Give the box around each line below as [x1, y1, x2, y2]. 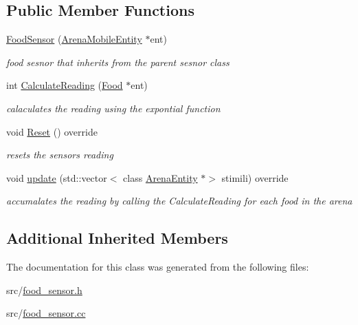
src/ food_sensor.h [6, 282, 82, 297]
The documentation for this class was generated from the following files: [6, 260, 309, 274]
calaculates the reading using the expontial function [6, 101, 221, 115]
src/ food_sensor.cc [6, 306, 86, 320]
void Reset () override [6, 124, 98, 138]
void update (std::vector [6, 170, 107, 185]
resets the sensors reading [6, 147, 113, 162]
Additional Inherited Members [6, 227, 228, 249]
